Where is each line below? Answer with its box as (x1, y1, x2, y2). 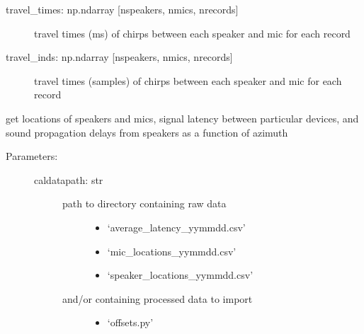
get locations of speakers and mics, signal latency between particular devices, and (6, 110, 359, 125)
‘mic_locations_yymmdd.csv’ (107, 243, 237, 258)
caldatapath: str (34, 172, 103, 187)
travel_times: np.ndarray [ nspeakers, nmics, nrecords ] (6, 2, 239, 16)
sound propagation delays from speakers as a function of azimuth (6, 125, 288, 139)
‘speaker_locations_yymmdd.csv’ (107, 267, 254, 282)
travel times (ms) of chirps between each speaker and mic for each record (34, 25, 351, 40)
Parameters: (6, 149, 58, 163)
